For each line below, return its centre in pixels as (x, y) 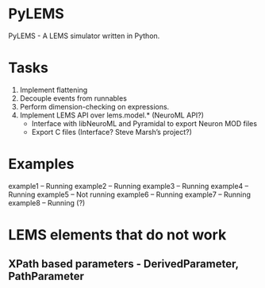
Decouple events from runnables (73, 98)
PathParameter (46, 276)
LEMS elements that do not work (117, 235)
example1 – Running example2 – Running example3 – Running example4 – (129, 186)
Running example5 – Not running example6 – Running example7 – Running (130, 194)
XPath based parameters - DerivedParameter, (124, 264)
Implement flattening (54, 90)
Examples (41, 164)
